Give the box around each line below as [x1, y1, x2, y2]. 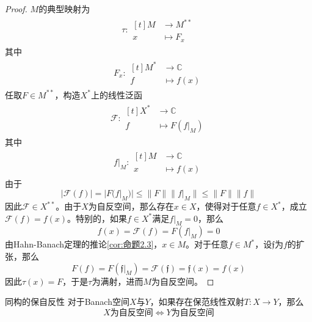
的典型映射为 [38, 2, 90, 15]
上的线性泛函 [90, 88, 142, 101]
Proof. [5, 2, 27, 15]
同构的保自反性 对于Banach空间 [5, 295, 129, 308]
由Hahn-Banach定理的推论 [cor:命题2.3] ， [5, 238, 162, 251]
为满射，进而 [92, 274, 143, 287]
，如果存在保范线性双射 [150, 295, 244, 308]
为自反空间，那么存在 [88, 200, 174, 213]
